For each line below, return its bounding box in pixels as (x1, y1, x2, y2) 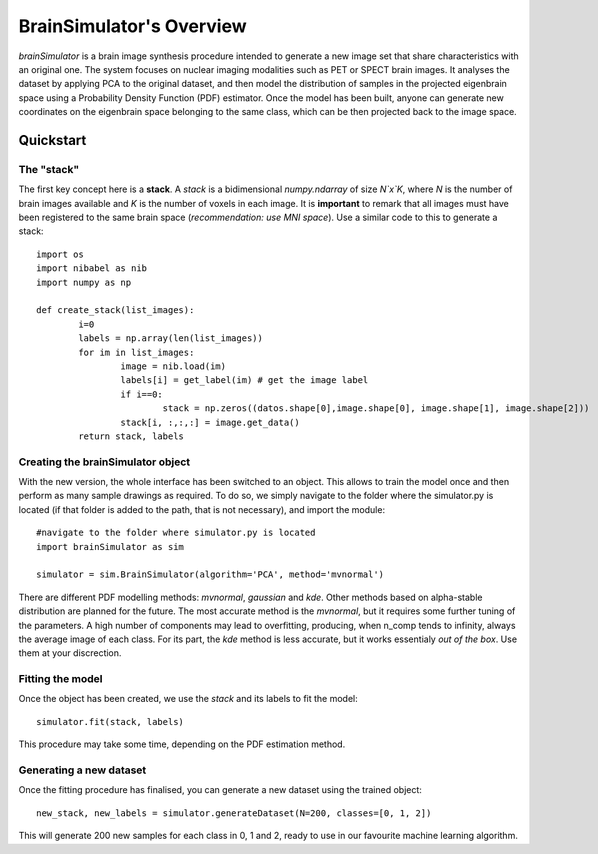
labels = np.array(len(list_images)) (78, 333, 264, 344)
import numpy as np (36, 276, 132, 288)
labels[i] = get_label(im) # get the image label (120, 375, 369, 386)
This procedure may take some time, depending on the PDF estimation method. (18, 738, 346, 750)
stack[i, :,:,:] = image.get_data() (120, 416, 300, 428)
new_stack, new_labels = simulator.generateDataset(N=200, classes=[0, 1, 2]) (36, 807, 432, 819)
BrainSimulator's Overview (18, 15, 247, 37)
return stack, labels (78, 430, 185, 442)
